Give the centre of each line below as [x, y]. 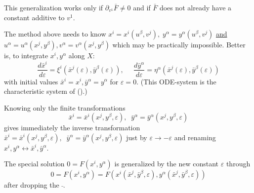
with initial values [31, 81]
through [238, 163]
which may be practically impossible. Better [179, 45]
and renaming [195, 137]
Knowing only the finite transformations [65, 107]
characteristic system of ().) [46, 91]
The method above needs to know [55, 34]
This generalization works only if [54, 7]
